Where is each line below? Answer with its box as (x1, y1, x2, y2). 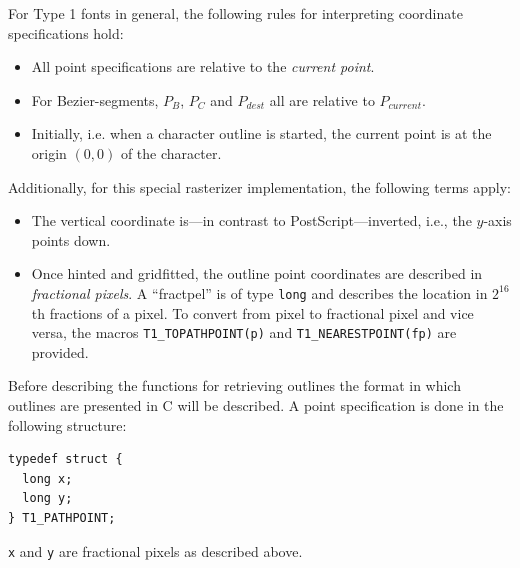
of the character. (120, 142, 222, 163)
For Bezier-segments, (31, 89, 159, 110)
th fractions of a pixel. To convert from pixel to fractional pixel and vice (31, 302, 474, 323)
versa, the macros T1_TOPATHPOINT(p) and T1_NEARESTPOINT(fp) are (31, 322, 457, 343)
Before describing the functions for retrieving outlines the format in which (8, 375, 461, 396)
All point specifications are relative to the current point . (31, 56, 375, 77)
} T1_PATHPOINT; (8, 511, 116, 525)
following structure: (8, 414, 127, 435)
